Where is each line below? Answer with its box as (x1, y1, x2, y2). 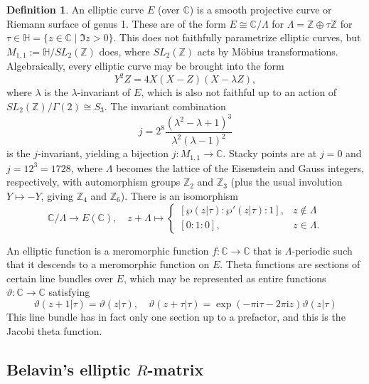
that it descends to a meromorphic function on (6, 257, 210, 272)
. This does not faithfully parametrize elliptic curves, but (113, 30, 361, 45)
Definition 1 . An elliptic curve (6, 2, 144, 16)
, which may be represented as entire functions (123, 270, 326, 285)
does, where (99, 43, 150, 58)
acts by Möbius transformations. (197, 43, 338, 58)
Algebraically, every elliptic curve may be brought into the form (6, 58, 284, 73)
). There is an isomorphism (120, 188, 238, 203)
